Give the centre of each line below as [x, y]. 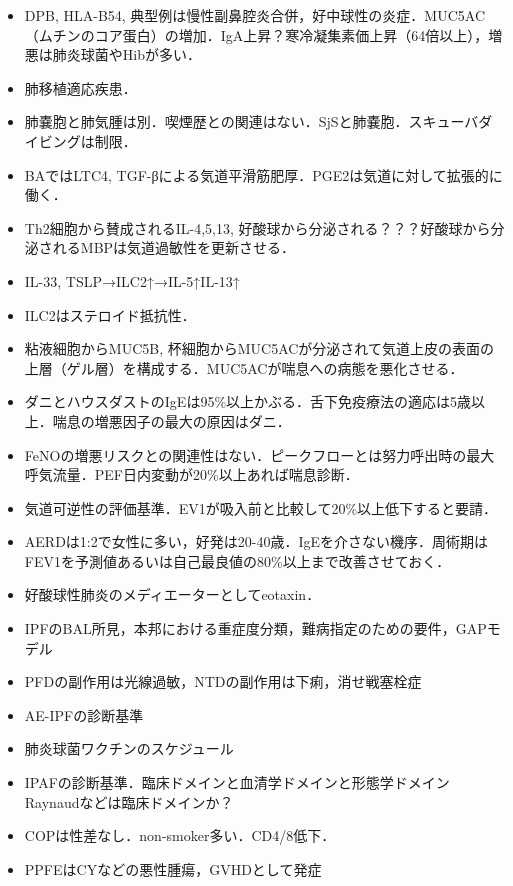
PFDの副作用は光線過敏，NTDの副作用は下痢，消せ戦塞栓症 [223, 681]
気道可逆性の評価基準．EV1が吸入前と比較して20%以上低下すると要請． [261, 507]
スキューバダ [450, 121]
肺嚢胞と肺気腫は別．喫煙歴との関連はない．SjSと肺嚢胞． [216, 121]
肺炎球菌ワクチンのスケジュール [129, 748]
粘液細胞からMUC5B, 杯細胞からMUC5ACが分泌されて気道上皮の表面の [259, 348]
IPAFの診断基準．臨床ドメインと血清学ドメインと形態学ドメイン [237, 782]
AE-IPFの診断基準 [84, 714]
